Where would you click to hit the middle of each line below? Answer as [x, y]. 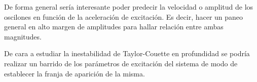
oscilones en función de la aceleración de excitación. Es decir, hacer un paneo [124, 16]
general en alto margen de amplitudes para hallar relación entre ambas [114, 27]
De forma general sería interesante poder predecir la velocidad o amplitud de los [129, 7]
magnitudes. [23, 36]
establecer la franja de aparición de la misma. [75, 73]
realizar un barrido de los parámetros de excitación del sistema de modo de [121, 63]
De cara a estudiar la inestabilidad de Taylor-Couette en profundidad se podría [127, 53]
